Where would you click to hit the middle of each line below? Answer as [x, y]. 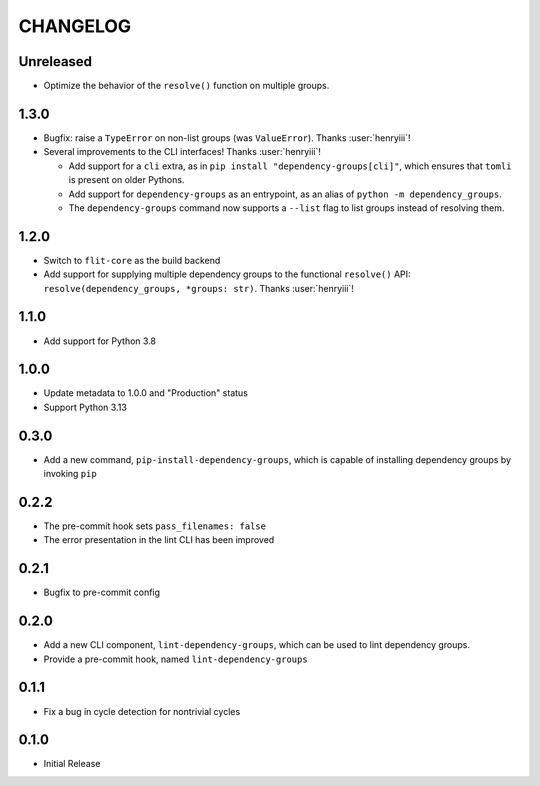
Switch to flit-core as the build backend [132, 260]
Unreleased [55, 61]
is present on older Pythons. [126, 180]
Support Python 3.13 [85, 407]
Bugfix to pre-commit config [101, 592]
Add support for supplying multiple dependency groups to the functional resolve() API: [227, 274]
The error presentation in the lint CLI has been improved [159, 540]
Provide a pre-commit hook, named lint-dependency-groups [176, 659]
